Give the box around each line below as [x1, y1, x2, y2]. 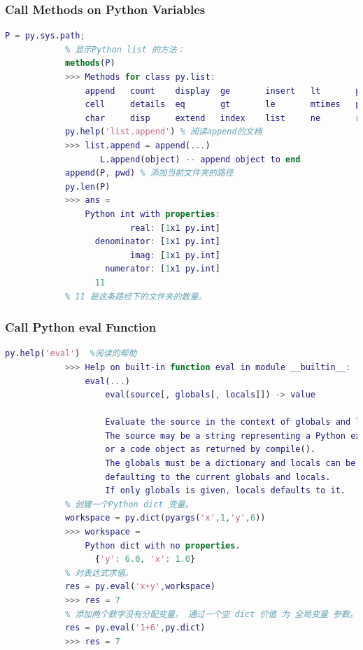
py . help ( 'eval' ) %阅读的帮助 [5, 348, 137, 359]
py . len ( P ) [64, 181, 111, 192]
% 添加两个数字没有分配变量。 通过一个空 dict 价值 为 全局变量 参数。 [64, 609, 358, 619]
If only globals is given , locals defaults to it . [105, 486, 346, 496]
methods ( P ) [64, 58, 115, 69]
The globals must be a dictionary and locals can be [105, 458, 356, 469]
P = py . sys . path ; [5, 31, 85, 41]
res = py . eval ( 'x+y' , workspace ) [64, 581, 215, 592]
